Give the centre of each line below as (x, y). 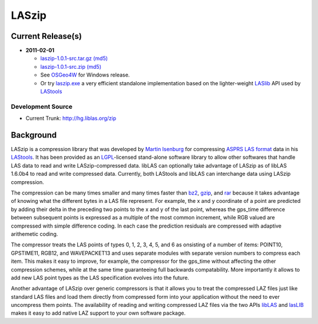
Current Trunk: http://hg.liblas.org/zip (71, 118)
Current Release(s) (47, 36)
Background (34, 135)
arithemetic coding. (34, 234)
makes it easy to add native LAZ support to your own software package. (98, 313)
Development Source (42, 106)
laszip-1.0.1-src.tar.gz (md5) (74, 58)
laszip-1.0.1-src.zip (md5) (71, 66)
